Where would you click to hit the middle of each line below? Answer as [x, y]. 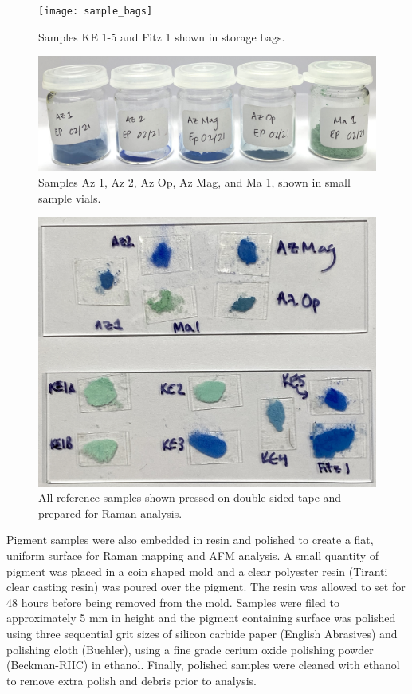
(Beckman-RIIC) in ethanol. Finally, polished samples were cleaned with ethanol [203, 665]
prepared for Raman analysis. [110, 513]
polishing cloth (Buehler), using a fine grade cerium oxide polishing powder [190, 649]
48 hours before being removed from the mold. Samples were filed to [173, 602]
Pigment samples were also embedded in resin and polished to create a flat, [190, 540]
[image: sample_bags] [96, 11]
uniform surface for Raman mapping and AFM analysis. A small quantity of [193, 555]
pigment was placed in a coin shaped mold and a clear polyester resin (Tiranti [197, 571]
